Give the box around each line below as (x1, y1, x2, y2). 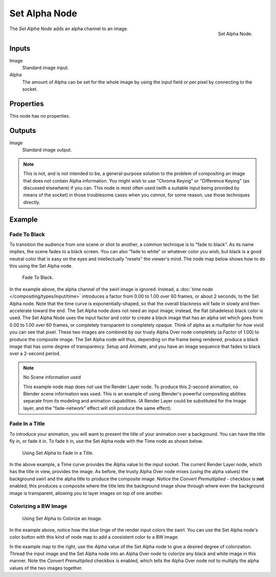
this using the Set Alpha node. (9, 263, 73, 269)
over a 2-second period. (9, 350, 61, 357)
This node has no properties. (9, 113, 71, 119)
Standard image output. (22, 147, 72, 153)
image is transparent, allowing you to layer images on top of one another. (9, 490, 164, 496)
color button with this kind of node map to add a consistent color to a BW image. (9, 534, 179, 540)
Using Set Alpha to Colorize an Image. (22, 515, 102, 521)
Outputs (9, 126, 36, 135)
